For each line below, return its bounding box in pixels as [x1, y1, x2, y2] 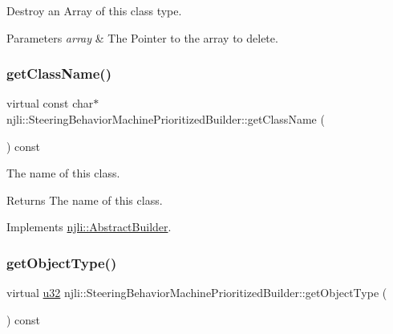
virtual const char [6, 95, 94, 112]
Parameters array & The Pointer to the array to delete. [6, 29, 278, 46]
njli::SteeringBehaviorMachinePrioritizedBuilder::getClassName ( [6, 111, 325, 127]
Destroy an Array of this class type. [6, 2, 182, 18]
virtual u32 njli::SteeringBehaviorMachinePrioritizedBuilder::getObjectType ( [6, 284, 387, 301]
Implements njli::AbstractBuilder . [6, 218, 172, 235]
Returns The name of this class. [6, 191, 163, 208]
